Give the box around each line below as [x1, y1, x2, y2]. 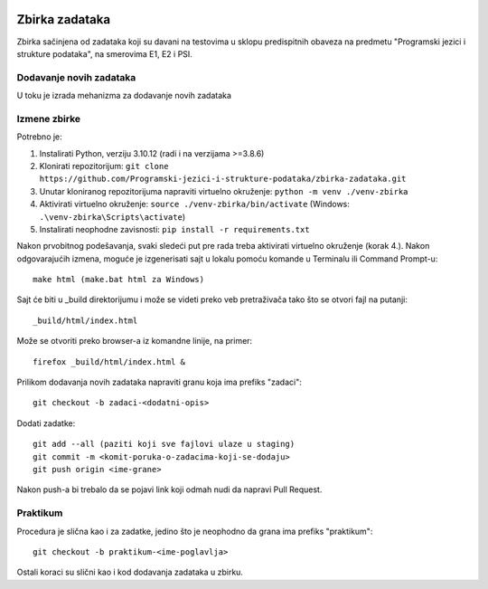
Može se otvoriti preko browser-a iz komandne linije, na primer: [16, 336, 253, 347]
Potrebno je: [16, 131, 62, 142]
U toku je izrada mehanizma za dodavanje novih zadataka [16, 90, 232, 101]
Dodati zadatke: [16, 417, 76, 429]
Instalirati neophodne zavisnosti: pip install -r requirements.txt [39, 223, 311, 234]
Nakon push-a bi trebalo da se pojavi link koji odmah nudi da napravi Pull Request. [16, 484, 323, 495]
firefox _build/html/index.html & [33, 356, 185, 366]
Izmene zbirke [16, 112, 81, 125]
